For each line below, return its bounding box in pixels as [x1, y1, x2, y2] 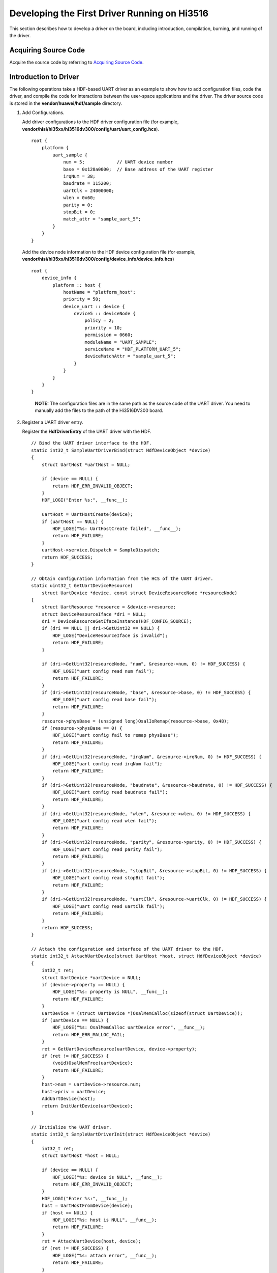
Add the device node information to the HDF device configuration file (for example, [22, 248, 196, 255]
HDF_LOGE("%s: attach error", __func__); [52, 1253, 158, 1258]
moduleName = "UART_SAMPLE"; [84, 339, 158, 345]
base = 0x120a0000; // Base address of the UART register [63, 166, 213, 172]
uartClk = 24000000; [63, 187, 114, 193]
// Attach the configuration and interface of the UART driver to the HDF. [31, 946, 224, 952]
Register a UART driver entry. [22, 419, 83, 425]
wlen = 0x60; [63, 195, 96, 201]
